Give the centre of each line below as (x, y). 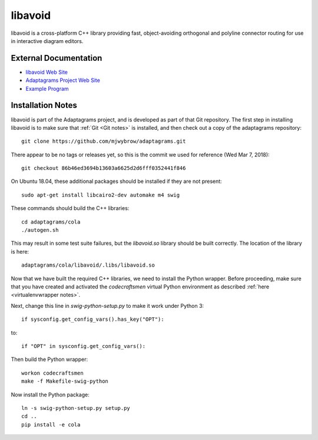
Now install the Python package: (50, 395)
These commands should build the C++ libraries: (70, 208)
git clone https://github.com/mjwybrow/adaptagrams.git (104, 141)
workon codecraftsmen (52, 373)
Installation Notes (44, 105)
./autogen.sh (40, 230)
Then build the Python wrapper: (49, 359)
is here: (20, 251)
